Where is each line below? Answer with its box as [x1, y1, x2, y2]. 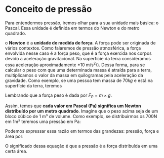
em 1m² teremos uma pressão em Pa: [5, 118, 81, 124]
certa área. [5, 148, 28, 154]
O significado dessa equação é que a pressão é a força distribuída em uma [5, 143, 158, 149]
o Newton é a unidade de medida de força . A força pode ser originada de [5, 39, 156, 45]
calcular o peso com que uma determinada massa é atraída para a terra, [5, 67, 152, 73]
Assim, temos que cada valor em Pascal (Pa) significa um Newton [5, 103, 142, 109]
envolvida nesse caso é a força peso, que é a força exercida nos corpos [5, 50, 152, 56]
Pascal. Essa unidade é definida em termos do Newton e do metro [5, 25, 140, 31]
